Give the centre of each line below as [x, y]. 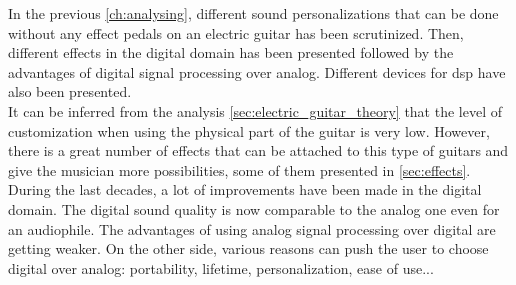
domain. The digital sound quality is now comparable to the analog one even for [254, 208]
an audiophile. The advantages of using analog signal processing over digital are [252, 228]
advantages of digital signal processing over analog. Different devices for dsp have [257, 71]
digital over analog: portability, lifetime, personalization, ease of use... [221, 267]
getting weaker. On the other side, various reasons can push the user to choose [248, 248]
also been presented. [70, 91]
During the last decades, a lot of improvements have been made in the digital [245, 189]
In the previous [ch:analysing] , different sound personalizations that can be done [253, 13]
